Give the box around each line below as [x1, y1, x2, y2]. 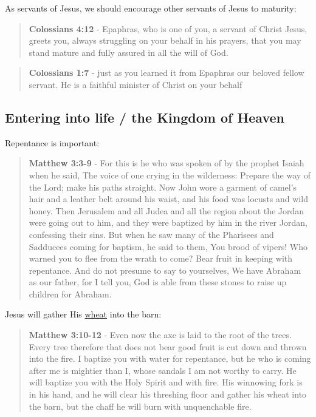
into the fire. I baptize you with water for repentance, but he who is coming [29, 352, 311, 365]
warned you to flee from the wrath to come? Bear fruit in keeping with [29, 252, 292, 265]
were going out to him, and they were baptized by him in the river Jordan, [29, 216, 307, 229]
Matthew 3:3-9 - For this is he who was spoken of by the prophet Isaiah [29, 157, 304, 169]
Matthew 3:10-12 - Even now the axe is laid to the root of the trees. [29, 328, 292, 341]
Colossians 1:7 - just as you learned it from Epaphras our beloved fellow [29, 66, 304, 79]
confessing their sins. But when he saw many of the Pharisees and [29, 228, 274, 240]
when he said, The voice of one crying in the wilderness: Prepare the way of [29, 168, 311, 181]
